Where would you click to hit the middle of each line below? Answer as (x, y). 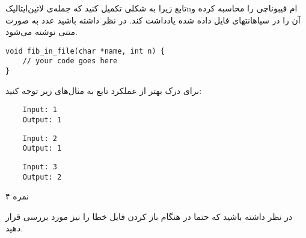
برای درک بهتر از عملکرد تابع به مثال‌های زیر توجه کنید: (104, 90)
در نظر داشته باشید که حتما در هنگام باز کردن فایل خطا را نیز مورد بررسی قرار (149, 216)
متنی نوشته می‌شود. (41, 32)
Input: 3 (40, 167)
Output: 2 (42, 177)
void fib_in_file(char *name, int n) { (85, 51)
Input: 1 (40, 110)
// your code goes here (70, 61)
